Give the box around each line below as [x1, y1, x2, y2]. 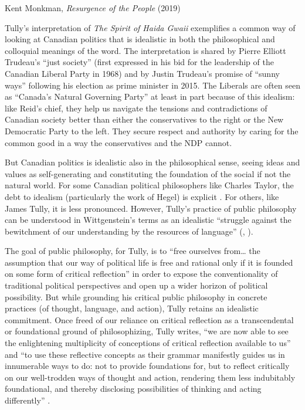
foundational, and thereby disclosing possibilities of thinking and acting [5, 382, 262, 395]
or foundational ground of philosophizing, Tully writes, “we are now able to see [5, 325, 289, 337]
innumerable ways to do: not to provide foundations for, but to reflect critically [5, 360, 290, 372]
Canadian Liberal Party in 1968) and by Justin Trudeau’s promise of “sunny [5, 67, 280, 79]
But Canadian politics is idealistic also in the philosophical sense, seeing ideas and [5, 156, 300, 168]
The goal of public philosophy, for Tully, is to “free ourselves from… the [5, 245, 260, 257]
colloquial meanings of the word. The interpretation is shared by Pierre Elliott [5, 44, 286, 56]
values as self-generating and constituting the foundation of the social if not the [5, 167, 291, 179]
